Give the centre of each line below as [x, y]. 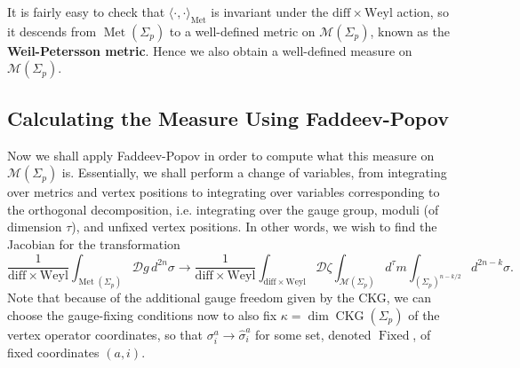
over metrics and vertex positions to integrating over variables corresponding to [224, 192]
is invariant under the [270, 12]
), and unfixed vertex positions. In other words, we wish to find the [254, 227]
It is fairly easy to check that [86, 12]
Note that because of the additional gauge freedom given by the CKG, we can [219, 298]
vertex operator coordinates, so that [105, 335]
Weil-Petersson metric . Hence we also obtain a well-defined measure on [210, 50]
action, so [423, 12]
